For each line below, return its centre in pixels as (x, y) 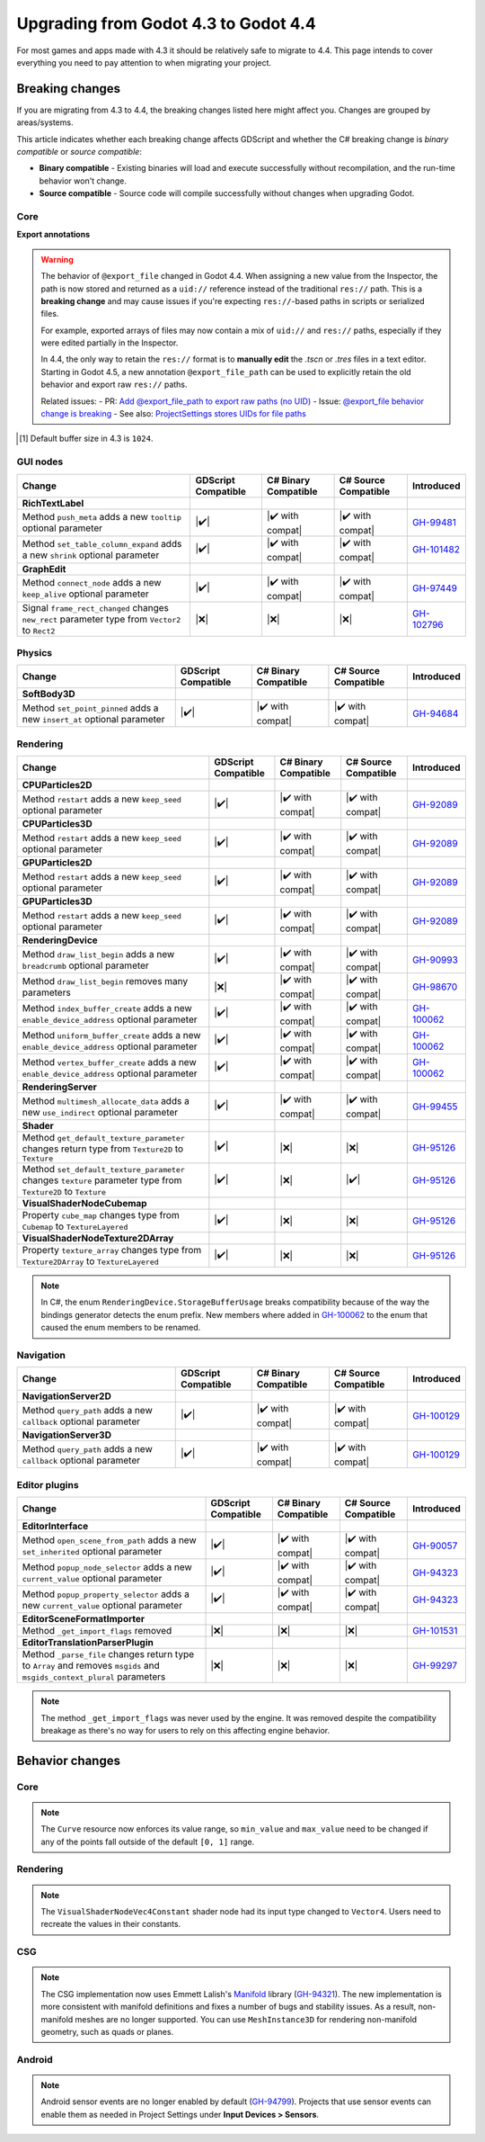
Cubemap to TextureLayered (75, 1226)
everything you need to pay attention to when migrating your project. (144, 62)
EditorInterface (55, 1527)
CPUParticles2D (57, 785)
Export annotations (53, 235)
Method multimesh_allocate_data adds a (106, 1100)
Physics (35, 652)
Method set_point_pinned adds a (90, 708)
